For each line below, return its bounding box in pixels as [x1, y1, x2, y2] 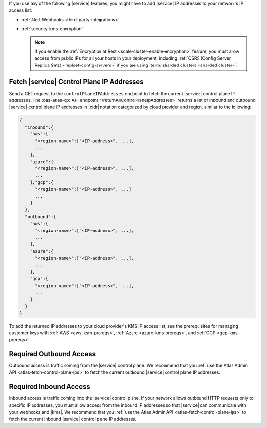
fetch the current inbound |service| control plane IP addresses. [9, 416, 137, 422]
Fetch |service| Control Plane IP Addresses [9, 77, 144, 86]
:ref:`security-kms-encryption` [21, 26, 83, 32]
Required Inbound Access [9, 382, 91, 391]
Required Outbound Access [9, 350, 96, 358]
